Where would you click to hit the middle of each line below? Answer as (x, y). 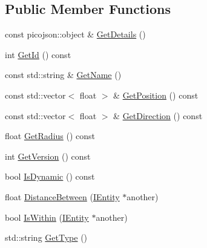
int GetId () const (38, 54)
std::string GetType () (46, 237)
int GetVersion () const (48, 156)
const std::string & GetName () (63, 75)
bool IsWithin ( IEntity (47, 217)
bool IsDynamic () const (50, 176)
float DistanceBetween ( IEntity (62, 196)
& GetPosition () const (156, 95)
